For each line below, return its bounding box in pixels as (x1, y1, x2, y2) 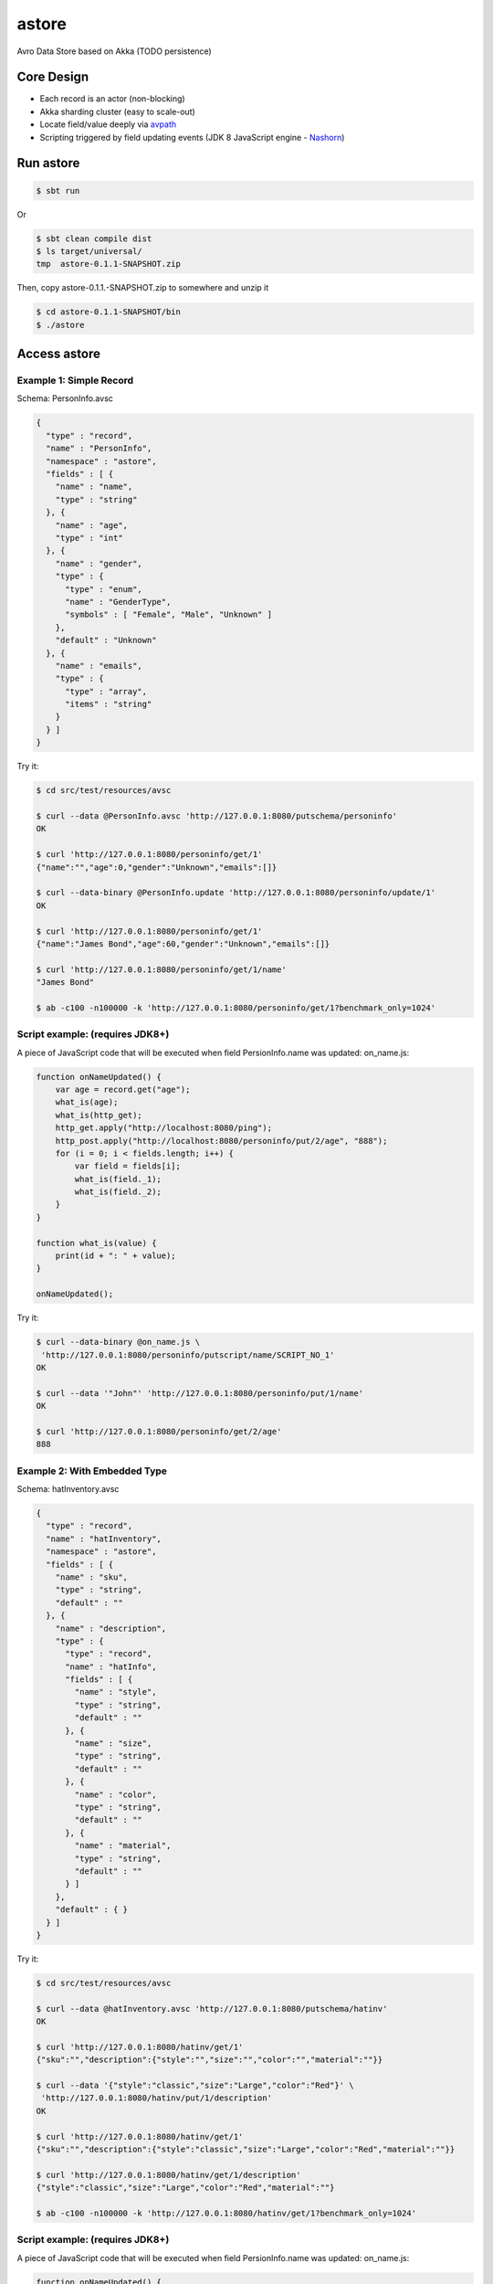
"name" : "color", (74, 1789, 157, 1800)
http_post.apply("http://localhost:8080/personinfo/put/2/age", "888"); (55, 1136, 388, 1146)
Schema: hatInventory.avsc (16, 1484, 120, 1495)
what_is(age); (55, 1097, 119, 1107)
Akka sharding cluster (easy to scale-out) (39, 106, 195, 117)
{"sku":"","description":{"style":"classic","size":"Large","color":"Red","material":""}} (36, 2143, 456, 2154)
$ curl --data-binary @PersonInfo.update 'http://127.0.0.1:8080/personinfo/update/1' (36, 887, 436, 898)
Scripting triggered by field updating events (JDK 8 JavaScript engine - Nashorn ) (39, 132, 345, 143)
